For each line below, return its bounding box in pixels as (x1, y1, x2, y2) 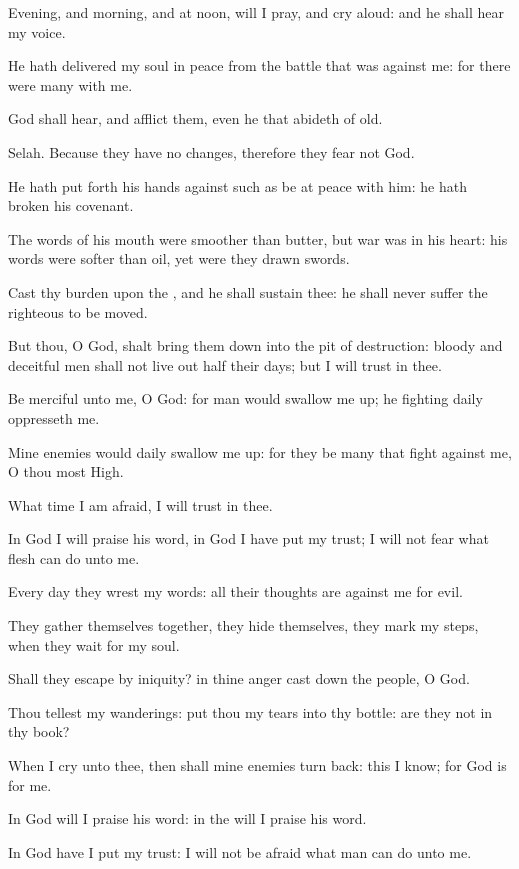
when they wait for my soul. (8, 634, 180, 655)
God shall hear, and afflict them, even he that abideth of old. (8, 108, 383, 129)
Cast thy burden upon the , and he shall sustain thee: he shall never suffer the (8, 281, 488, 302)
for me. (8, 774, 52, 795)
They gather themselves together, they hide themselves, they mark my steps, (8, 615, 479, 636)
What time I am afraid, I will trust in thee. (8, 494, 273, 515)
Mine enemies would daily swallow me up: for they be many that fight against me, (8, 441, 512, 462)
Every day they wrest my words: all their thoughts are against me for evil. (8, 581, 463, 602)
